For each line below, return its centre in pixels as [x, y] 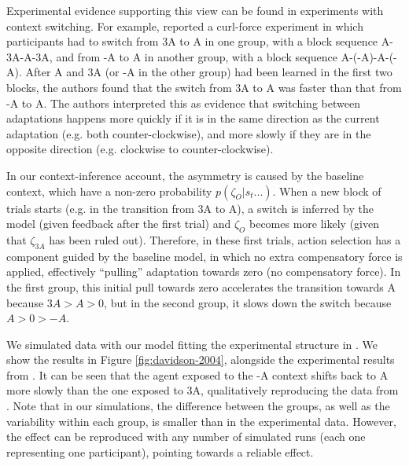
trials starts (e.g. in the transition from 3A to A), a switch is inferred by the [190, 208]
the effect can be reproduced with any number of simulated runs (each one [186, 437]
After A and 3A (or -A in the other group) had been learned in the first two [209, 72]
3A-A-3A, [29, 56]
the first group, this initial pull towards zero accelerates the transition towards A [201, 286]
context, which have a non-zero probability [109, 191]
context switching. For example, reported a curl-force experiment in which [185, 26]
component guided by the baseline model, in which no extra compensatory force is [204, 256]
